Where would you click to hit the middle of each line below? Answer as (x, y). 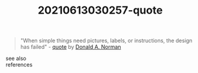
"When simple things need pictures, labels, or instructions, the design (106, 41)
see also (16, 58)
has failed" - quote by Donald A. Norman (70, 47)
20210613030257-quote (100, 10)
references (19, 65)
